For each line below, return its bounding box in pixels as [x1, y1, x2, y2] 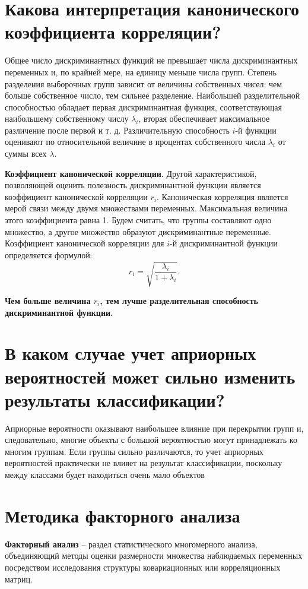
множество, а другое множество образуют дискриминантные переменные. [5, 225, 271, 237]
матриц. [5, 572, 33, 585]
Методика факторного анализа [5, 503, 240, 527]
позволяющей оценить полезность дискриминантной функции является [5, 179, 261, 191]
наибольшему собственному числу [5, 112, 129, 125]
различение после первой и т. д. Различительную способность [5, 123, 230, 136]
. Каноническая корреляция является [156, 190, 288, 202]
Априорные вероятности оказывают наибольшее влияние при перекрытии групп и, [5, 422, 304, 434]
